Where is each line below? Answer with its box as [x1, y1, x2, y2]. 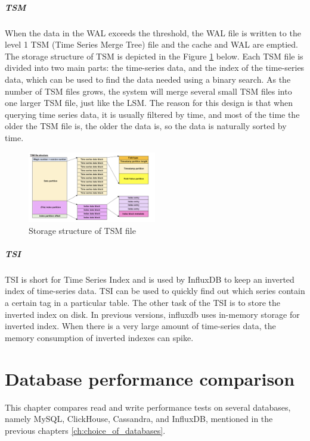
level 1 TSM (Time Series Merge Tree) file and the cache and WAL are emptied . [5, 38, 298, 51]
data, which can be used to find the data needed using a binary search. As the [5, 73, 291, 85]
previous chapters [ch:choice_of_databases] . [5, 424, 166, 436]
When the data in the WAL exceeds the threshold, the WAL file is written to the [5, 26, 301, 39]
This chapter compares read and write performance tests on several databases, [5, 401, 291, 413]
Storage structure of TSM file [29, 224, 136, 236]
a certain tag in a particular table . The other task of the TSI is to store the [5, 296, 281, 309]
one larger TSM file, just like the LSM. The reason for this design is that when [5, 96, 293, 109]
